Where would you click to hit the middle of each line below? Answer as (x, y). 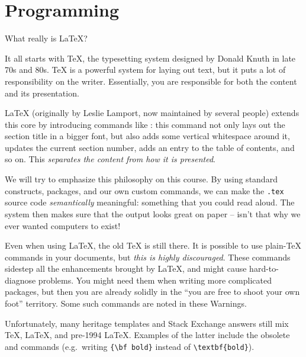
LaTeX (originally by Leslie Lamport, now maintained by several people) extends (152, 113)
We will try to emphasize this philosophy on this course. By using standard (141, 179)
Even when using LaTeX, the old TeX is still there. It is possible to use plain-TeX (153, 245)
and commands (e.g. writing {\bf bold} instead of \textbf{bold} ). (130, 346)
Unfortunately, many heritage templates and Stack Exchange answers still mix (147, 323)
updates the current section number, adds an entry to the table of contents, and (150, 147)
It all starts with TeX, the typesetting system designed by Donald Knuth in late (150, 58)
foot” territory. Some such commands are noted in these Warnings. (126, 303)
